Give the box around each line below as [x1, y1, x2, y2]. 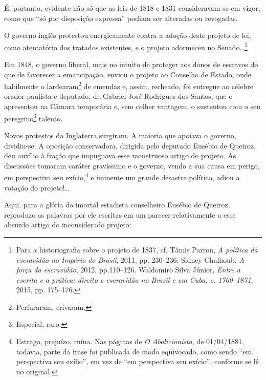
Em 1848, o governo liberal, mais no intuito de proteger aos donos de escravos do [4, 59, 258, 70]
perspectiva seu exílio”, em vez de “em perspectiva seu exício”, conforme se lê [16, 356, 259, 367]
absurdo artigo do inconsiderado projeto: [4, 219, 131, 230]
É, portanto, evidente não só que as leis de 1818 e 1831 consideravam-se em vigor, [4, 3, 260, 13]
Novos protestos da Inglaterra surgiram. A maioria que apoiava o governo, [4, 130, 236, 140]
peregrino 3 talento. [4, 111, 63, 123]
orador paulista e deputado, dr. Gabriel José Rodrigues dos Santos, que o [4, 91, 233, 101]
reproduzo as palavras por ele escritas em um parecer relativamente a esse [4, 209, 236, 220]
